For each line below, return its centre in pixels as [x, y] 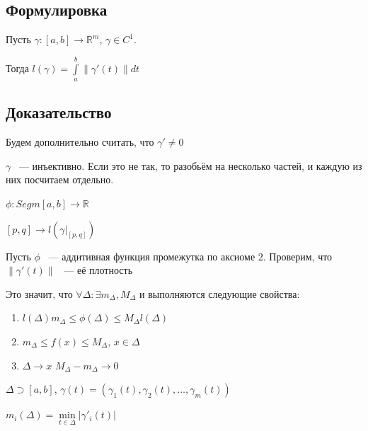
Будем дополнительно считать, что [80, 142]
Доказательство [59, 112]
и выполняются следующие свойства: [220, 293]
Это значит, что [39, 293]
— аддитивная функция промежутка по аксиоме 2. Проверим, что [190, 256]
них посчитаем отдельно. [60, 179]
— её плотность [98, 270]
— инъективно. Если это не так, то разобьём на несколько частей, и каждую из [190, 165]
